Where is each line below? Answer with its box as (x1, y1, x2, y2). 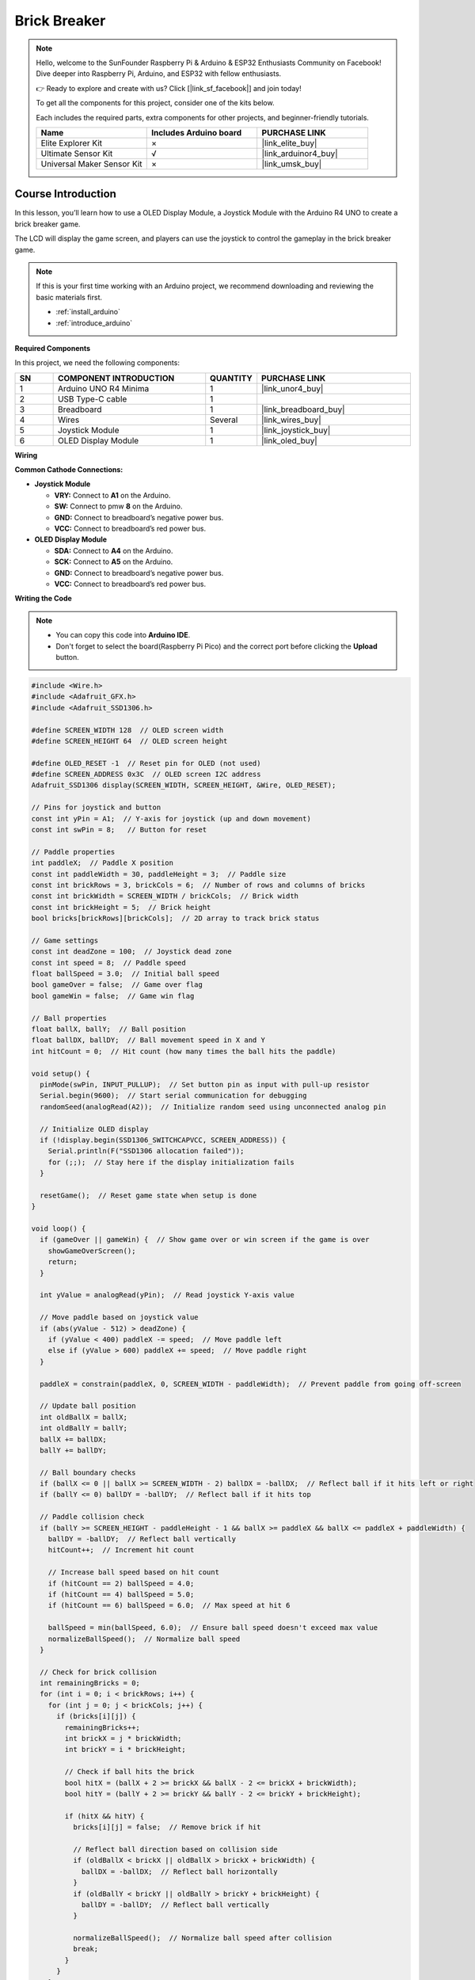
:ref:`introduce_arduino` (55, 318, 133, 328)
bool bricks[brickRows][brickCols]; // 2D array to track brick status (31, 914, 320, 923)
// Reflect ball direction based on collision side (72, 1845, 278, 1853)
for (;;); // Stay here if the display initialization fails (47, 1157, 294, 1167)
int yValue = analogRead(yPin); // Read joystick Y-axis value (40, 1291, 294, 1300)
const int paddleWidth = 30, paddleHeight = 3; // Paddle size (31, 870, 287, 878)
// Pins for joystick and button (31, 803, 161, 812)
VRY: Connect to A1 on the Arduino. (54, 490, 171, 500)
